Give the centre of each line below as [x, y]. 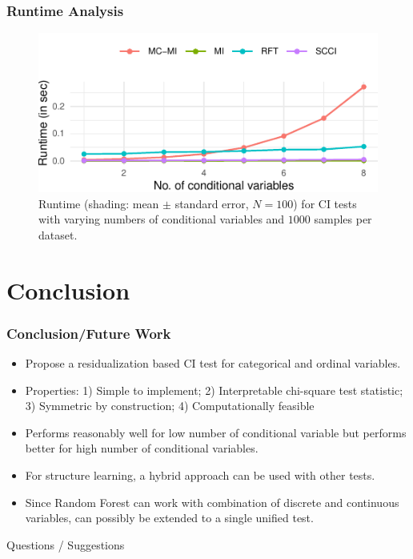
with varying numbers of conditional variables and [162, 219]
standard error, [212, 203]
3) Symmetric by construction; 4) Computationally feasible [170, 406]
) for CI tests [325, 203]
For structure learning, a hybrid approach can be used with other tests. [200, 475]
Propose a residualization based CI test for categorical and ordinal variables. [213, 362]
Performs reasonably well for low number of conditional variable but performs [216, 432]
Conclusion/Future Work [89, 333]
